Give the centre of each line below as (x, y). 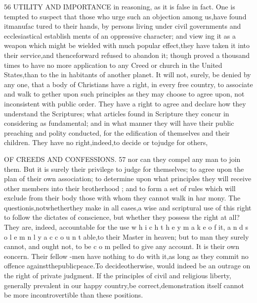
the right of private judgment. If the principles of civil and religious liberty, (118, 276)
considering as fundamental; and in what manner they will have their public (119, 123)
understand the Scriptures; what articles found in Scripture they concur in (117, 113)
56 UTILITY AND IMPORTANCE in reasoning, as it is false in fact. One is (120, 6)
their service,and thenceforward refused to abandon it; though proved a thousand (127, 55)
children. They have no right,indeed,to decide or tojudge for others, (106, 142)
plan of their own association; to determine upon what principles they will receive (128, 178)
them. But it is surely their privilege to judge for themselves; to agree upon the (124, 169)
